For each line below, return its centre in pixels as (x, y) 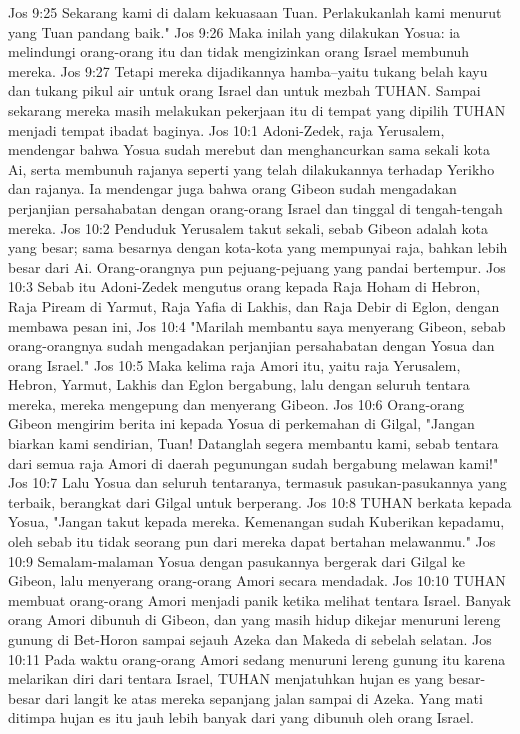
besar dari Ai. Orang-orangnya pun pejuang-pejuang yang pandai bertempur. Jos (257, 266)
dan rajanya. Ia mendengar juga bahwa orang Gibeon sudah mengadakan (232, 188)
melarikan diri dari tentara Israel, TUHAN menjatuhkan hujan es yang (226, 678)
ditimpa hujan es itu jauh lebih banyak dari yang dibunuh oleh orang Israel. (241, 717)
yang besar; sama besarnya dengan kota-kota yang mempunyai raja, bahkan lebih (258, 247)
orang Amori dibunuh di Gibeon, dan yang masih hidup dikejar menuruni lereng (254, 619)
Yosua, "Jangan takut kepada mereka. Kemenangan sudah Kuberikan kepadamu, (256, 521)
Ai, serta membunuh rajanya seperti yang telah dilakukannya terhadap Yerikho (251, 168)
